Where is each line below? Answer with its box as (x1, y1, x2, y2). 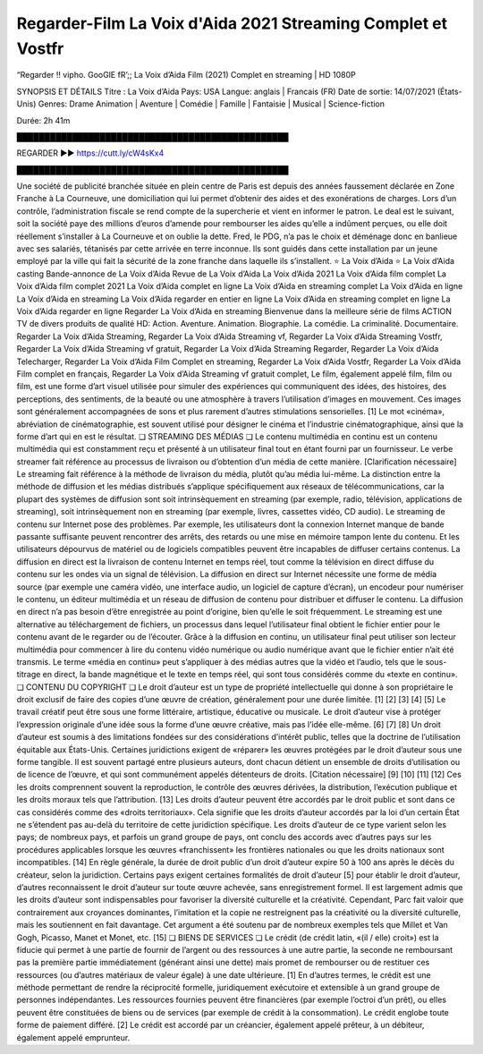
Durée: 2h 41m (16, 115, 71, 125)
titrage (16, 669, 41, 680)
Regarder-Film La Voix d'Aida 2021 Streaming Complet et (16, 13, 447, 33)
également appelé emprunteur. (16, 1032, 131, 1042)
